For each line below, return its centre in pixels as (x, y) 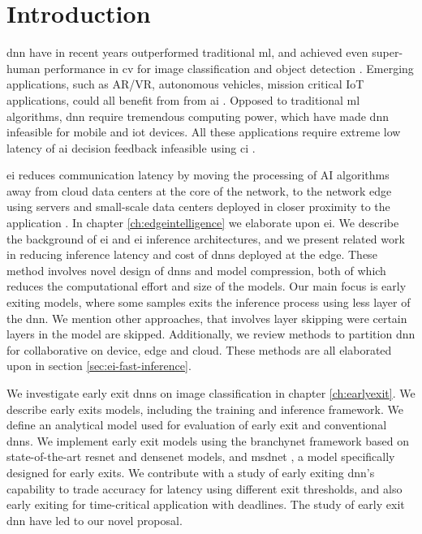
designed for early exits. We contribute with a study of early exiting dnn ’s (191, 472)
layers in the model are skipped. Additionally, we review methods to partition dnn (211, 334)
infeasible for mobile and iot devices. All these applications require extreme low (204, 132)
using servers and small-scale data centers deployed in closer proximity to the (198, 207)
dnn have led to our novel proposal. (95, 520)
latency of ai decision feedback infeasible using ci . (131, 147)
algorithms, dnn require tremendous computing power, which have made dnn (198, 116)
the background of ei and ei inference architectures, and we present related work (206, 238)
